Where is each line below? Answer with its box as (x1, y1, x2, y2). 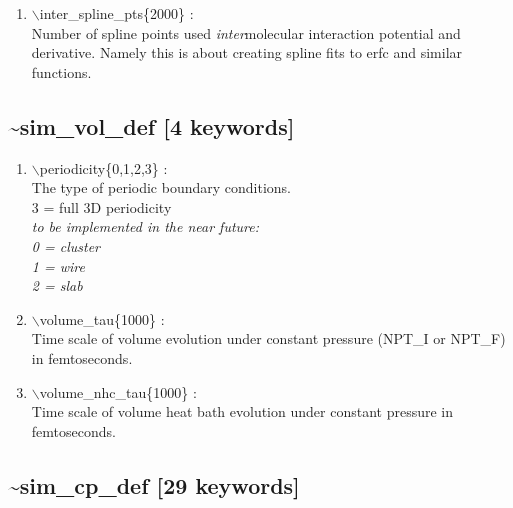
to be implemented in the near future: (31, 216, 260, 237)
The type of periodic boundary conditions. (31, 177, 292, 198)
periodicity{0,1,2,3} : (39, 157, 168, 178)
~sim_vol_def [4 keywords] (8, 110, 295, 141)
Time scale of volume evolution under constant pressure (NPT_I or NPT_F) (31, 328, 506, 349)
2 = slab (31, 275, 83, 296)
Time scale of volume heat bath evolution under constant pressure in (31, 401, 453, 422)
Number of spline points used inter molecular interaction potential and (31, 22, 461, 43)
